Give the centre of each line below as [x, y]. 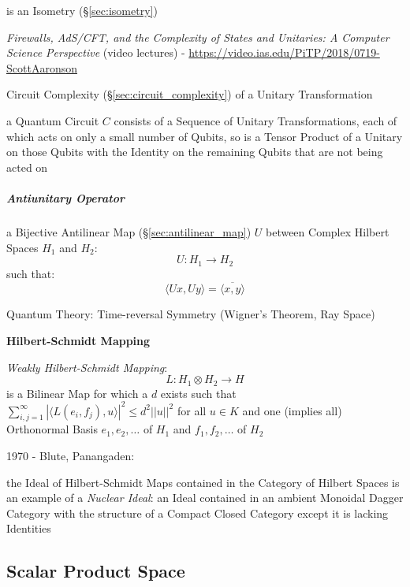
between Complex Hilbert [327, 231]
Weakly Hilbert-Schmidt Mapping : [87, 367]
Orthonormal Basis [52, 429]
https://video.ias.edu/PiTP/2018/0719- [284, 52]
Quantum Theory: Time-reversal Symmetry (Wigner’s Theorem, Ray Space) [191, 314]
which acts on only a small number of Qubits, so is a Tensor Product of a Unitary [205, 136]
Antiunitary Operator [65, 197]
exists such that [198, 393]
